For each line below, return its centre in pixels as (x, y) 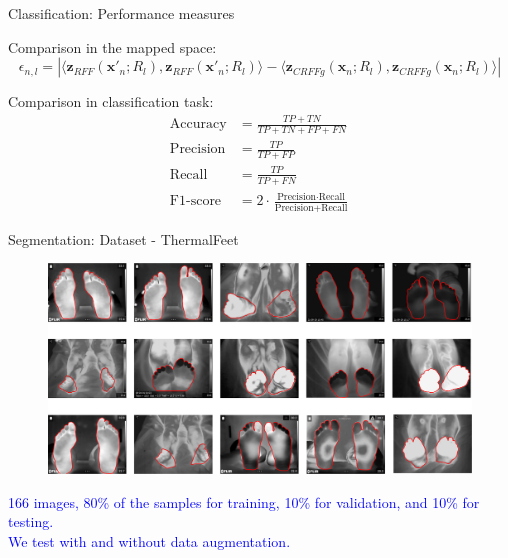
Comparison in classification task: (111, 101)
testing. (31, 521)
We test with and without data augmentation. (149, 540)
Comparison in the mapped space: (112, 46)
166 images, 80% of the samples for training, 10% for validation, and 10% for (244, 501)
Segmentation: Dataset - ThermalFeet (123, 238)
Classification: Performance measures (121, 13)
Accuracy (198, 124)
